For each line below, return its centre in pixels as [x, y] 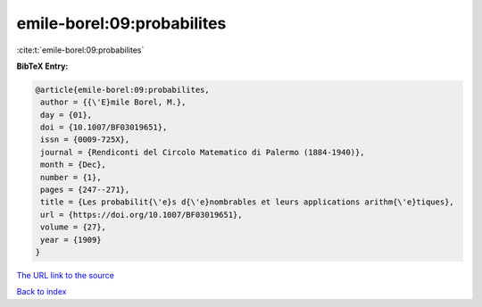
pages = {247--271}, [85, 190]
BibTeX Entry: [42, 66]
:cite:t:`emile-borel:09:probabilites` [80, 50]
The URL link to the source [66, 275]
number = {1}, [71, 177]
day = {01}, [66, 115]
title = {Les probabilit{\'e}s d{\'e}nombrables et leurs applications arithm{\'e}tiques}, [247, 202]
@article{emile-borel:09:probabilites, [122, 90]
